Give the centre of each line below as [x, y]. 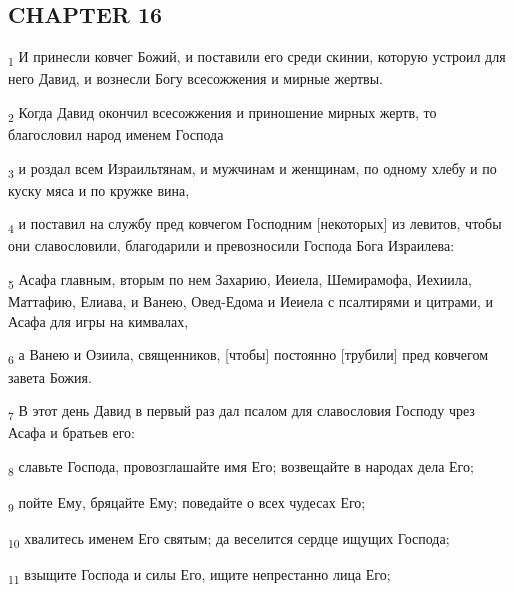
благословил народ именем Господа [116, 134]
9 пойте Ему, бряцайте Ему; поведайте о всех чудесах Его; [187, 503]
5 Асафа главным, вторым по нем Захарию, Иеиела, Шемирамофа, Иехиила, [240, 280]
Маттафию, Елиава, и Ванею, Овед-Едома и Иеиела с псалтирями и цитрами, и [251, 301]
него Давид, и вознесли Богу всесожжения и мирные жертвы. [195, 78]
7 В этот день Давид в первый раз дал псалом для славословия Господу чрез [241, 411]
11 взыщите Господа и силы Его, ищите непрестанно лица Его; [199, 575]
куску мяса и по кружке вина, [99, 189]
